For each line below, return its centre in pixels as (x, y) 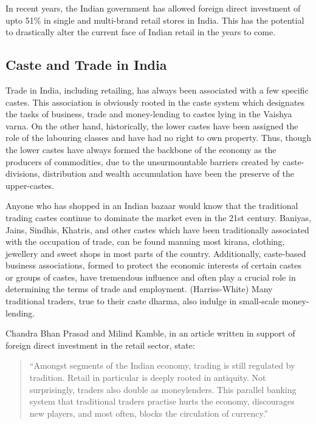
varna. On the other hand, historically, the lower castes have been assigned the (152, 125)
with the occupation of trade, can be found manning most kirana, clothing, (145, 241)
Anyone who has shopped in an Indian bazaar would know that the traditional (152, 206)
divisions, (23, 173)
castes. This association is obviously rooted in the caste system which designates (155, 102)
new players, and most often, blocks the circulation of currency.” (149, 413)
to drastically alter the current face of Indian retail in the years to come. (141, 32)
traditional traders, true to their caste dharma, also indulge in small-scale (143, 301)
